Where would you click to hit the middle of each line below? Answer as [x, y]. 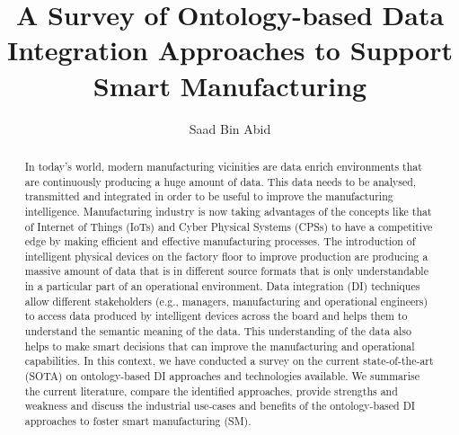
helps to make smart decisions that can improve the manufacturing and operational [220, 346]
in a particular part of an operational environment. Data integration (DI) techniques [222, 286]
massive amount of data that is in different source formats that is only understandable [226, 271]
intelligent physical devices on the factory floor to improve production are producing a [226, 256]
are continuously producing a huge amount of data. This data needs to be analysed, [221, 181]
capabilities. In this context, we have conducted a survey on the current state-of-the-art [229, 361]
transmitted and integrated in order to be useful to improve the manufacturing [209, 196]
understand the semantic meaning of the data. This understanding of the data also [218, 331]
